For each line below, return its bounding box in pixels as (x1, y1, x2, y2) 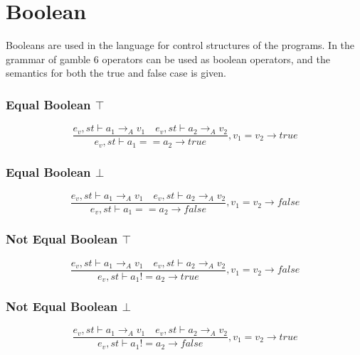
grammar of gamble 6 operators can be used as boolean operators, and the (6, 51, 330, 66)
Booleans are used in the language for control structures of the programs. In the (6, 38, 355, 53)
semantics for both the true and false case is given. (6, 65, 226, 80)
